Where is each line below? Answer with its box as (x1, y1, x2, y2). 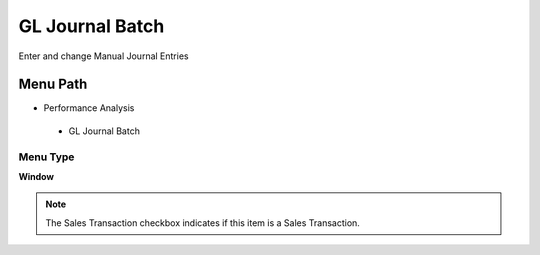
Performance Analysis (43, 102, 135, 114)
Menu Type (18, 150, 75, 164)
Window (18, 170, 55, 182)
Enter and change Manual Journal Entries (18, 50, 189, 62)
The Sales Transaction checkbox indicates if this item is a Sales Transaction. (45, 216, 360, 229)
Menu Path (18, 76, 88, 93)
